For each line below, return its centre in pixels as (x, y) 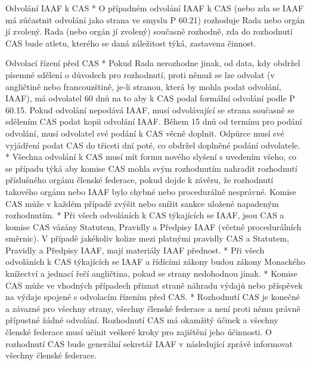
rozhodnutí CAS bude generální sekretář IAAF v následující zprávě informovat (149, 343)
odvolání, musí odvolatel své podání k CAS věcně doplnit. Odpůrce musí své (145, 133)
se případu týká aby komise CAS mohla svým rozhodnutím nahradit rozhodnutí (151, 168)
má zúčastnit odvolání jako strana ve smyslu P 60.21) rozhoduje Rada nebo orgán (155, 19)
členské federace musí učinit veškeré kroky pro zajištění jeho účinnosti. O (139, 332)
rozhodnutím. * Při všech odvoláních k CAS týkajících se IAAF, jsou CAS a (145, 215)
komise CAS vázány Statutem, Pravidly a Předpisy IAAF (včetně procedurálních (154, 226)
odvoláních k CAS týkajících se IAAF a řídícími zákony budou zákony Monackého (155, 262)
